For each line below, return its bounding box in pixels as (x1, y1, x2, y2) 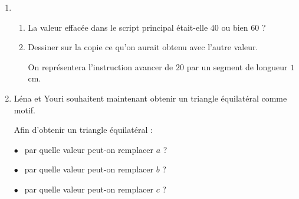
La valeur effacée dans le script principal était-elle (28, 21, 208, 33)
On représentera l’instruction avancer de (28, 60, 173, 73)
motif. (14, 103, 35, 116)
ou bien (221, 21, 248, 33)
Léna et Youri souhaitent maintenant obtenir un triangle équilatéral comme (14, 92, 287, 104)
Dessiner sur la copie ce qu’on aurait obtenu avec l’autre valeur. (28, 41, 258, 53)
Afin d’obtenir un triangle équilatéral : (14, 123, 153, 136)
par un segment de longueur (186, 60, 288, 73)
